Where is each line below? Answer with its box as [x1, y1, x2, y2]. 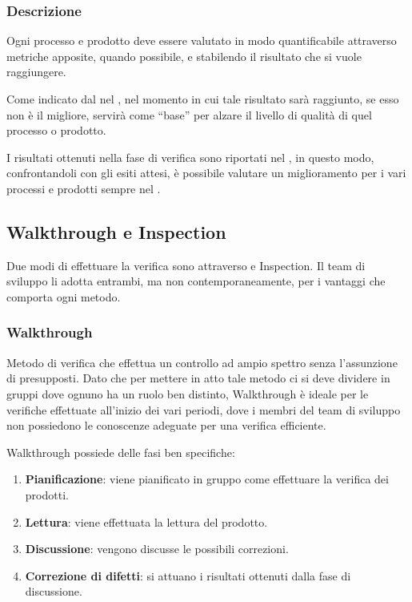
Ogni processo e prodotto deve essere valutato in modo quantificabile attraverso [6, 32, 397, 49]
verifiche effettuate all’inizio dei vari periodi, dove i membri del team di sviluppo [6, 401, 401, 418]
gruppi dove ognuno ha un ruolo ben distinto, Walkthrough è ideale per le [6, 385, 369, 402]
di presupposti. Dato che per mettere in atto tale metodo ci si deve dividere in [6, 370, 390, 386]
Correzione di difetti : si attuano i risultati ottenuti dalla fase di [25, 567, 351, 584]
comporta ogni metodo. [6, 288, 121, 305]
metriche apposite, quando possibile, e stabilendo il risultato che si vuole [6, 47, 362, 64]
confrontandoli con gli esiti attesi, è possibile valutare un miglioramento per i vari [6, 164, 406, 181]
